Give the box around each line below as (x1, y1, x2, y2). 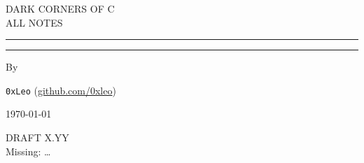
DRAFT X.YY (6, 130, 69, 145)
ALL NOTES (6, 15, 63, 29)
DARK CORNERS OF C (6, 1, 115, 15)
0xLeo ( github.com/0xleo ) (6, 83, 116, 97)
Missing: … (6, 143, 51, 158)
